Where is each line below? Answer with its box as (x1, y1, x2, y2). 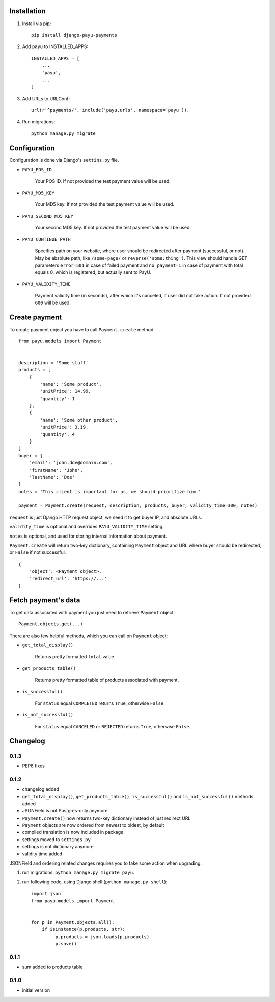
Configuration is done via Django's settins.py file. (9, 157, 119, 163)
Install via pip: (22, 20, 51, 27)
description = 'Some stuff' (18, 360, 89, 365)
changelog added (22, 786, 60, 793)
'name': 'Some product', (40, 381, 102, 387)
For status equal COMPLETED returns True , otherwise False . (35, 700, 166, 706)
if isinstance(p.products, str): (41, 926, 126, 933)
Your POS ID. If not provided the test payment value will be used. (35, 178, 171, 184)
